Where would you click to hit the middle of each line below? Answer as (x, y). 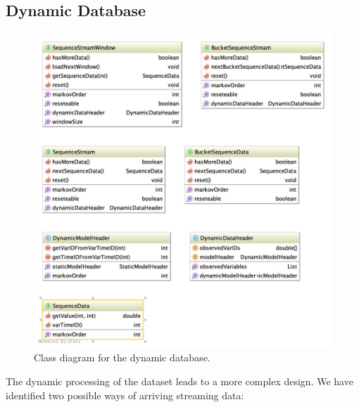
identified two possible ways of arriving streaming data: (125, 395)
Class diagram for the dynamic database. (122, 357)
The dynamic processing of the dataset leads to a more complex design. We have (179, 381)
